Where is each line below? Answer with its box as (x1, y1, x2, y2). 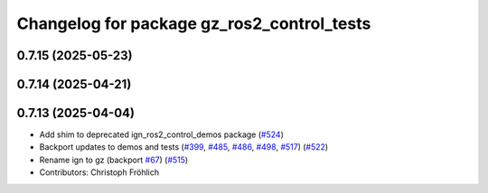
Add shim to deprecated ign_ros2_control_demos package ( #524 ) (39, 129, 284, 140)
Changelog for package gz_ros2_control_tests (16, 14, 371, 33)
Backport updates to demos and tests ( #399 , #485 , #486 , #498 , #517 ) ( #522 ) (39, 142, 329, 152)
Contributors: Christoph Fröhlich (39, 167, 160, 178)
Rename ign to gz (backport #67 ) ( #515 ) (39, 154, 189, 165)
